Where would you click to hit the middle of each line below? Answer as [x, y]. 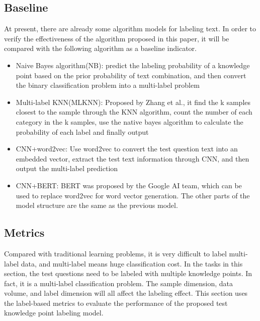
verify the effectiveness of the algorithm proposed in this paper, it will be [117, 38]
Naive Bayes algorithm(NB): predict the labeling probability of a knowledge [133, 65]
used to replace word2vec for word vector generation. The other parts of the [133, 195]
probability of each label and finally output [82, 131]
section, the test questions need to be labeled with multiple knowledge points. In [128, 273]
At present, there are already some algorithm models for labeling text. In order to [130, 29]
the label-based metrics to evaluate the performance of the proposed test [116, 303]
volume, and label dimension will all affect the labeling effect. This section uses [126, 293]
